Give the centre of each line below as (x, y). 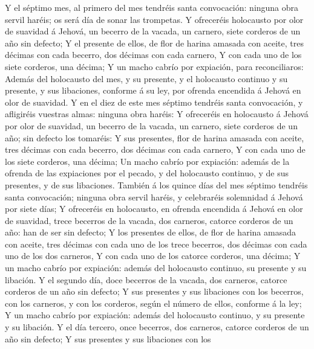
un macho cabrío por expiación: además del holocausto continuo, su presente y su (156, 268)
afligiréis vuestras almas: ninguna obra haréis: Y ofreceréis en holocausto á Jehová (157, 114)
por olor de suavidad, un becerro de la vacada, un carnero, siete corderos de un (151, 125)
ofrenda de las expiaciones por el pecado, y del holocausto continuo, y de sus (147, 173)
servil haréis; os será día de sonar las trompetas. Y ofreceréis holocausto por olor (154, 19)
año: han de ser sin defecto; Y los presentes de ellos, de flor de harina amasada (150, 232)
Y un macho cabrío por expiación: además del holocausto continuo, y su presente (155, 315)
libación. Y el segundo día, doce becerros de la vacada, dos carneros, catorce (146, 279)
